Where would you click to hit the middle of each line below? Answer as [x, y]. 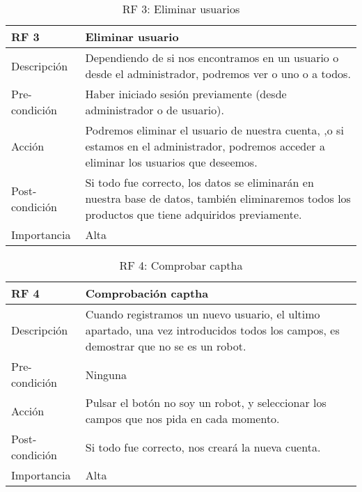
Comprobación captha [147, 293]
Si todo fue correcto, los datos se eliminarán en [199, 182]
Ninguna [106, 374]
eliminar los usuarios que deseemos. [171, 162]
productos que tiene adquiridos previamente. [194, 214]
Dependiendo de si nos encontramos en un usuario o [212, 57]
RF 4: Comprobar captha [181, 265]
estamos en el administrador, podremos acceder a [205, 146]
